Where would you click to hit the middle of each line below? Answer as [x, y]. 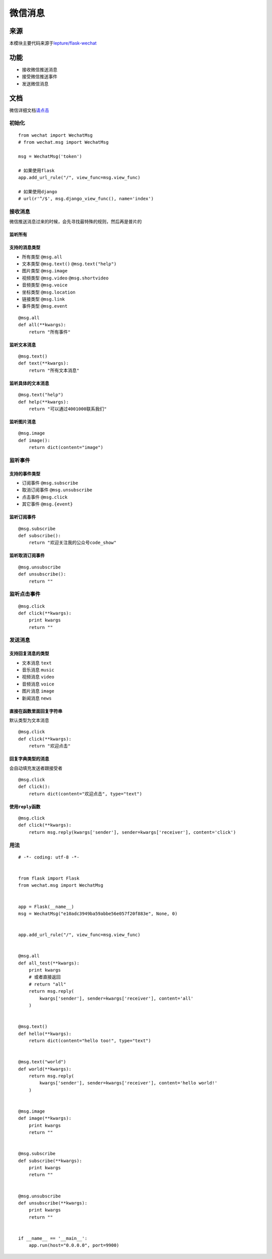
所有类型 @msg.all [42, 257]
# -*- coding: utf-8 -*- [49, 857]
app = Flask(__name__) [46, 906]
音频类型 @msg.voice [45, 285]
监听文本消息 [23, 345]
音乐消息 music [38, 670]
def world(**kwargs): [45, 1069]
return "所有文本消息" [54, 370]
